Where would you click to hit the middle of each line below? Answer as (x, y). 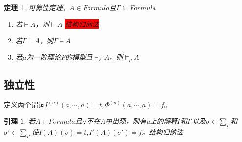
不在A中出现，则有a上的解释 (132, 121)
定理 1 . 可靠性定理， (37, 7)
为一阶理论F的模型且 (60, 57)
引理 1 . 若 (20, 121)
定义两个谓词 (24, 105)
